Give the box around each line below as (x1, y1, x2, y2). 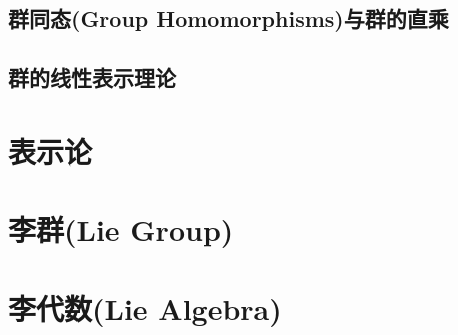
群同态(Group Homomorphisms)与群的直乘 (8, 3, 449, 34)
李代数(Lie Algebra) (8, 287, 282, 328)
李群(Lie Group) (8, 209, 234, 250)
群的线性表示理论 (8, 62, 176, 93)
